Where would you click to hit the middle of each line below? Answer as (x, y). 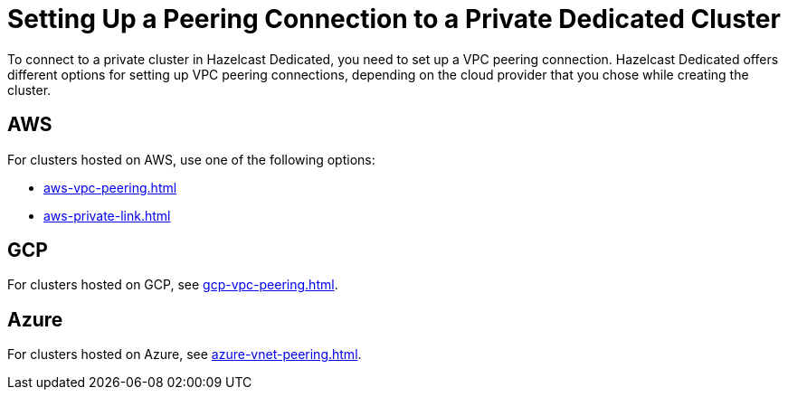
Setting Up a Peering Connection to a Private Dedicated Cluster (394, 19)
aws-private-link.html (107, 215)
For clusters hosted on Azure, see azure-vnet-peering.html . (185, 354)
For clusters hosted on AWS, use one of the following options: (191, 159)
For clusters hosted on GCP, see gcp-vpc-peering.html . (173, 285)
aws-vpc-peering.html (110, 187)
